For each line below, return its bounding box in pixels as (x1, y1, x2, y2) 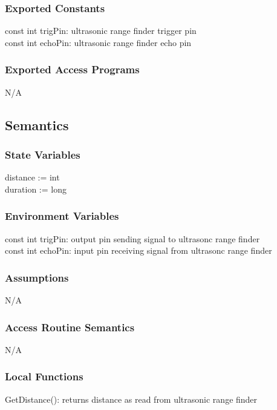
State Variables (5, 147, 80, 162)
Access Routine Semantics (5, 319, 135, 334)
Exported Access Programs (5, 62, 140, 77)
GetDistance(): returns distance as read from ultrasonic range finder (5, 392, 258, 405)
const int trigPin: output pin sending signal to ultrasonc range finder (5, 232, 260, 245)
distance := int (5, 171, 60, 184)
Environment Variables (5, 208, 119, 223)
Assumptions (5, 269, 69, 285)
